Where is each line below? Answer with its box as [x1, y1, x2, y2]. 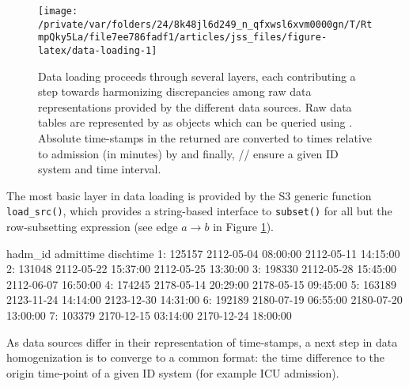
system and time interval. [38, 161, 161, 177]
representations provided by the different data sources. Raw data [38, 98, 352, 115]
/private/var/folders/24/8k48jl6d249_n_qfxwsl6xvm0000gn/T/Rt [38, 18, 373, 30]
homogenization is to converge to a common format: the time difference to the [6, 349, 385, 366]
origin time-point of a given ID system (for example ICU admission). [6, 364, 339, 381]
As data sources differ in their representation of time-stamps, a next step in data [6, 333, 398, 350]
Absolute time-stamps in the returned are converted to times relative [38, 130, 373, 146]
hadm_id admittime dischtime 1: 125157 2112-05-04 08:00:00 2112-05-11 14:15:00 [6, 245, 400, 261]
